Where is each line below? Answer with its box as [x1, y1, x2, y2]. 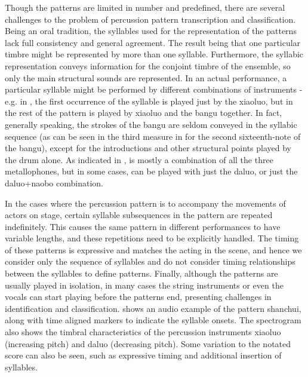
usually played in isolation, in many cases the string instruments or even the [5, 278, 284, 291]
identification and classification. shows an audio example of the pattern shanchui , [5, 302, 301, 314]
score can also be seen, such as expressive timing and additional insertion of [5, 349, 282, 361]
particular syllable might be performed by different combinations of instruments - [5, 83, 303, 96]
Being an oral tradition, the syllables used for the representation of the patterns [5, 24, 297, 37]
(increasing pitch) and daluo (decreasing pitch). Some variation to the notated [5, 337, 291, 350]
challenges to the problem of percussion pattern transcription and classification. [5, 13, 296, 25]
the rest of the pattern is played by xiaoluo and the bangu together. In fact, [5, 106, 282, 119]
